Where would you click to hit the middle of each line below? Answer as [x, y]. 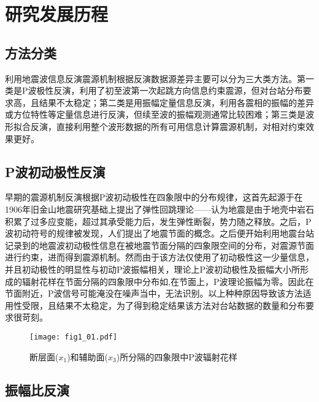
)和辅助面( [88, 356]
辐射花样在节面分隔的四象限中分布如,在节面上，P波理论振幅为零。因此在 [168, 281]
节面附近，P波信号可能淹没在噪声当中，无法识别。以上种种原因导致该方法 [154, 293]
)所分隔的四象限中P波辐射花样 [177, 356]
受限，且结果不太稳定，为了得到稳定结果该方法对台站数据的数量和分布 [163, 305]
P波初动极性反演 [55, 171]
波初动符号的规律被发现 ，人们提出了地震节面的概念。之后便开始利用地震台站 [159, 233]
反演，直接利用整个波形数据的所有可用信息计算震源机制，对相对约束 [168, 126]
